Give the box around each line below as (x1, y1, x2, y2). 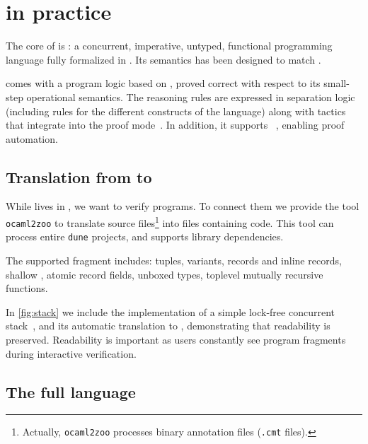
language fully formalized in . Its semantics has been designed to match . (6, 52, 321, 66)
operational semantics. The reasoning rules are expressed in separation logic (26, 89, 355, 104)
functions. (6, 281, 48, 296)
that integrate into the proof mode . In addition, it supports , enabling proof (6, 117, 345, 132)
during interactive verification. (6, 346, 137, 361)
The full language (6, 380, 136, 402)
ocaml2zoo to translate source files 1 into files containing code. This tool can (6, 214, 334, 230)
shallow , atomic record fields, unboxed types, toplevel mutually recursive (6, 267, 323, 281)
